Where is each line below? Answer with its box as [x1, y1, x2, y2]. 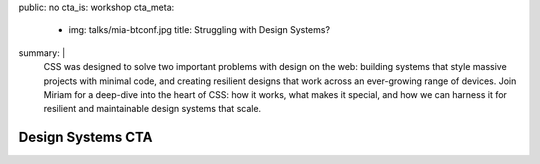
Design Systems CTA [18, 129, 153, 146]
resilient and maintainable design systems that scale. [43, 103, 262, 115]
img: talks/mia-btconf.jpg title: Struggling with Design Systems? [68, 24, 330, 36]
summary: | [18, 46, 66, 59]
